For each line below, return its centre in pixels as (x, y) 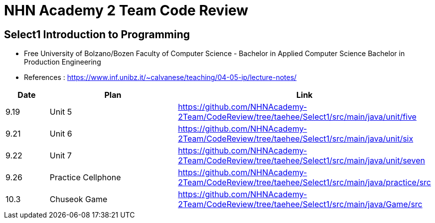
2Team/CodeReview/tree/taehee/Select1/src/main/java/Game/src (300, 204)
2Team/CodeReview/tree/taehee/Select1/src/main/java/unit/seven (302, 161)
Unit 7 (61, 156)
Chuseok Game (78, 199)
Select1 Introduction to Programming (97, 34)
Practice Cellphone (85, 178)
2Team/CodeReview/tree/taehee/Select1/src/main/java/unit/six (296, 139)
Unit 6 (61, 134)
